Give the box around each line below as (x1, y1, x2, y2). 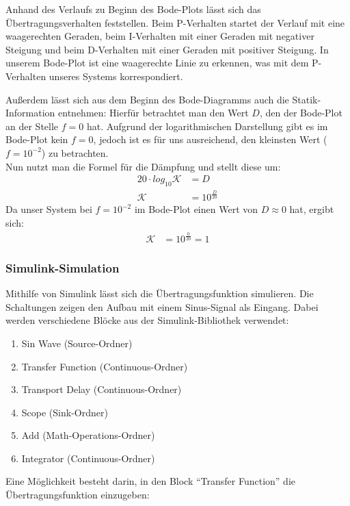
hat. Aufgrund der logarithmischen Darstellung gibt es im (86, 118, 328, 133)
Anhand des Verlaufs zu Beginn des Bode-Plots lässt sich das (5, 2, 261, 16)
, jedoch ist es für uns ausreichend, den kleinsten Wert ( (93, 132, 327, 147)
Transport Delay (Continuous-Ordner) (21, 382, 182, 396)
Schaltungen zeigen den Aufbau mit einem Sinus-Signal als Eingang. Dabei (5, 299, 319, 314)
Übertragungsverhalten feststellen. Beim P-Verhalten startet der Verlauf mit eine (5, 15, 345, 29)
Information (5, 105, 55, 120)
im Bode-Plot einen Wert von (134, 202, 258, 216)
